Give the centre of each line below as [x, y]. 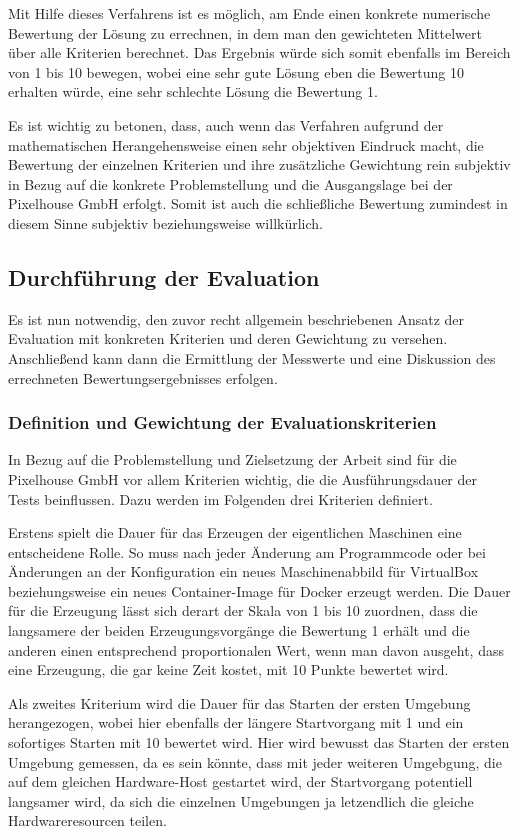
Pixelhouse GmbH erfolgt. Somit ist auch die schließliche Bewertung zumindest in [258, 203]
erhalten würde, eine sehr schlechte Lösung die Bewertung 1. [193, 91]
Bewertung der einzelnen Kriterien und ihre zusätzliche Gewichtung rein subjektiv [259, 164]
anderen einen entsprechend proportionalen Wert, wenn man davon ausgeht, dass [256, 649]
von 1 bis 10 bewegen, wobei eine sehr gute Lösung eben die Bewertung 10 [236, 71]
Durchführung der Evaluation [164, 276]
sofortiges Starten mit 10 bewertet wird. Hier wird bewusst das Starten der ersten [259, 742]
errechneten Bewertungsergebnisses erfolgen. [143, 377]
